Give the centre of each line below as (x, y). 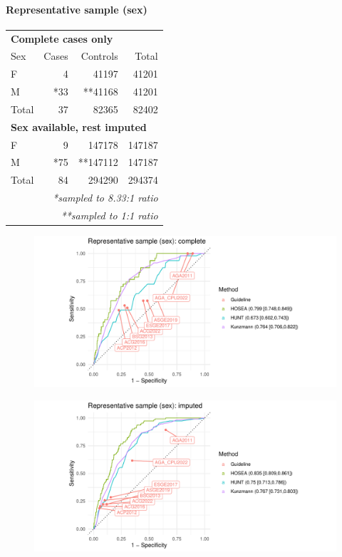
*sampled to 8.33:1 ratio (105, 198)
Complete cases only (62, 38)
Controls (99, 56)
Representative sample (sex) (77, 9)
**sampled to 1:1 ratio (109, 215)
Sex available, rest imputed (79, 126)
